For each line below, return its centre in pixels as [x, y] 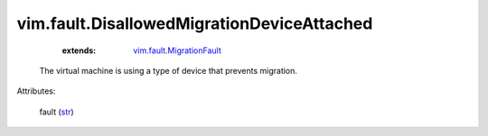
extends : [79, 50]
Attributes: [36, 91]
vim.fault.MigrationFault [177, 50]
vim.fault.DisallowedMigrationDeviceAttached [195, 23]
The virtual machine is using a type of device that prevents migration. [169, 70]
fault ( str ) [56, 112]
